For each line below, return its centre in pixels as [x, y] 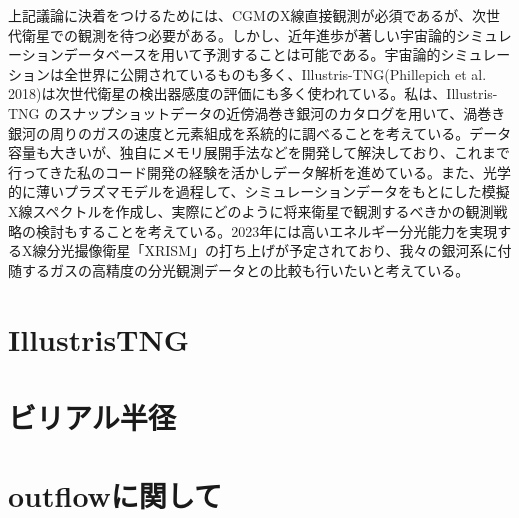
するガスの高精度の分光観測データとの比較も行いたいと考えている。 [245, 269]
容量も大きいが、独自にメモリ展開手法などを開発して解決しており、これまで [259, 152]
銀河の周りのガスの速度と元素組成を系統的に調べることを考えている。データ [260, 132]
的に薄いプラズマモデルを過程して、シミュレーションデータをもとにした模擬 [259, 191]
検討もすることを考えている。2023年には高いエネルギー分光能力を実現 [266, 230]
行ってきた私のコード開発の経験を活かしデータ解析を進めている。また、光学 [259, 171]
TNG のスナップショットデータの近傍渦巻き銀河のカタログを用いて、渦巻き [257, 112]
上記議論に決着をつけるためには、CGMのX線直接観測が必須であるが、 [240, 15]
